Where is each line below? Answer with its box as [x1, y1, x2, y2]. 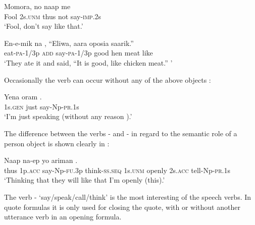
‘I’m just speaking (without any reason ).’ [4, 111, 132, 122]
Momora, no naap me [4, 1, 71, 11]
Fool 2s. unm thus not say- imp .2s [4, 11, 101, 21]
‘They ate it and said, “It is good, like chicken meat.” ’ [4, 57, 173, 68]
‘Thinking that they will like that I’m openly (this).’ [4, 175, 165, 185]
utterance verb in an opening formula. [4, 211, 122, 222]
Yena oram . [4, 91, 42, 102]
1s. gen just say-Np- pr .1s [4, 101, 79, 111]
